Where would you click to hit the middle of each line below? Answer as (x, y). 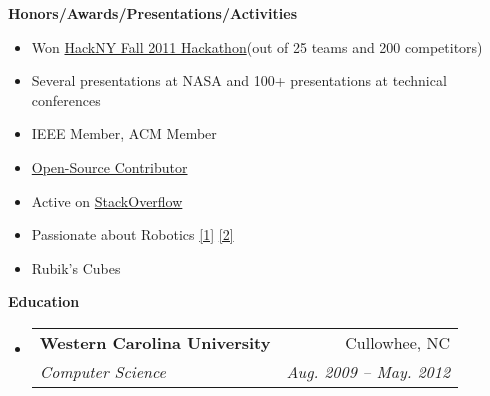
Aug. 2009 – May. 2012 (368, 371)
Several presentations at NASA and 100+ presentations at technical (239, 80)
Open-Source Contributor (109, 166)
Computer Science (102, 371)
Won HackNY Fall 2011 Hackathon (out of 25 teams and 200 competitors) (257, 46)
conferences (66, 99)
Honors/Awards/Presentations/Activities (152, 13)
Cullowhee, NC (398, 342)
